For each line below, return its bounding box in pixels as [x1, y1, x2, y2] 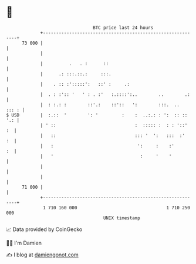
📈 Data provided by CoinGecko [6, 226, 83, 233]
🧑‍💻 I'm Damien [6, 239, 42, 246]
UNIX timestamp [103, 215, 141, 221]
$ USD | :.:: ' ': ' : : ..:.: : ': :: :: [6, 112, 188, 118]
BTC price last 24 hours [93, 25, 154, 31]
